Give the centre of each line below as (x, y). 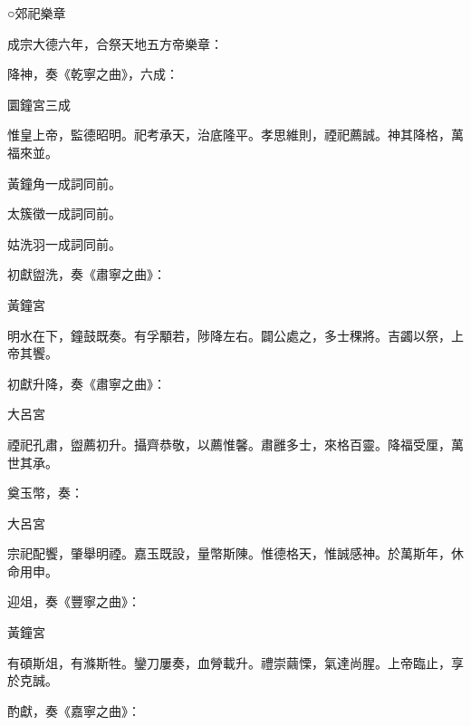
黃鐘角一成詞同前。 (64, 183)
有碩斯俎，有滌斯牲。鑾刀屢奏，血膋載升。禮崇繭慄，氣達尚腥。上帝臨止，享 (235, 662)
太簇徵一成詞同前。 (64, 213)
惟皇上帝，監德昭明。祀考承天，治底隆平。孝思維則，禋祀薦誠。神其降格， (229, 135)
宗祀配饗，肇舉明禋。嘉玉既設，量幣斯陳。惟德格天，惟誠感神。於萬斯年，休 (235, 553)
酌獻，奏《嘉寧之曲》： (74, 710)
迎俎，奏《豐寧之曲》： (74, 601)
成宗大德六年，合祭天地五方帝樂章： (115, 43)
